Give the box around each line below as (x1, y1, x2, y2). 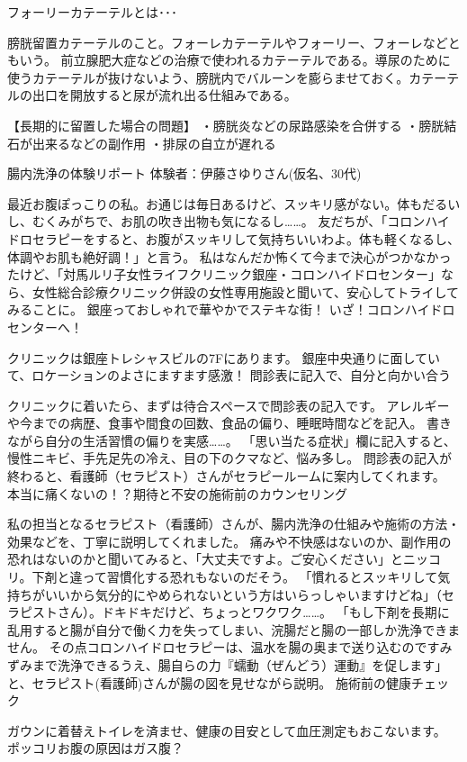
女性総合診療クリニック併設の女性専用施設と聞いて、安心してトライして (31, 282, 460, 301)
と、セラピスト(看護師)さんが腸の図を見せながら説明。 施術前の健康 (7, 673, 411, 692)
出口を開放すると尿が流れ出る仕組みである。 (31, 86, 297, 104)
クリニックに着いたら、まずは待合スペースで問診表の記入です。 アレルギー (7, 395, 450, 414)
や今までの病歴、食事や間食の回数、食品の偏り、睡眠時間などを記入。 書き (7, 413, 453, 432)
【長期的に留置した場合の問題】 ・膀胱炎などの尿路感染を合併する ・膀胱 (7, 115, 445, 134)
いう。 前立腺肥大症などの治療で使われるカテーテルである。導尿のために (19, 50, 451, 69)
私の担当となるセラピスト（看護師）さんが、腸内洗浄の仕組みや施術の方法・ (7, 514, 461, 533)
